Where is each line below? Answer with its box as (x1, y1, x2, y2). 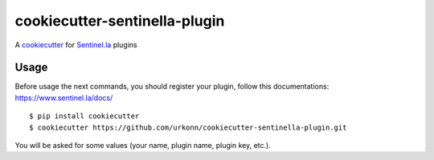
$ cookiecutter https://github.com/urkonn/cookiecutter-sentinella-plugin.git (29, 122, 347, 132)
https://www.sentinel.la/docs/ (14, 93, 113, 102)
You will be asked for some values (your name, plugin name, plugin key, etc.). (14, 141, 271, 150)
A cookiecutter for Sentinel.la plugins (14, 40, 138, 50)
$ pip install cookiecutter (29, 112, 140, 121)
